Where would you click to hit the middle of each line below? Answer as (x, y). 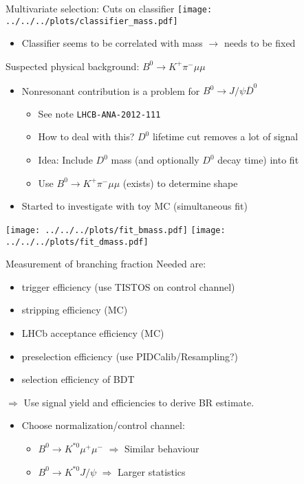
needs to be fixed (260, 43)
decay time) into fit (258, 160)
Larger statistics (152, 471)
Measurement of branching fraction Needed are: (106, 264)
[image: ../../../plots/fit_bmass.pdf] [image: (116, 230)
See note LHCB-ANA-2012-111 (99, 113)
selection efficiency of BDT (78, 379)
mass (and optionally (155, 160)
